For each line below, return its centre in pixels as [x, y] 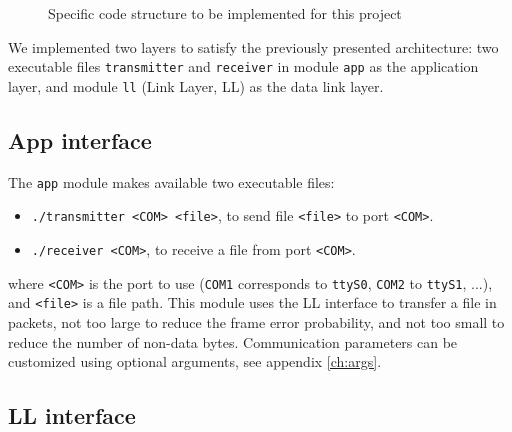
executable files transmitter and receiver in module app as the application [243, 66]
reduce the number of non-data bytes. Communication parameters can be [233, 341]
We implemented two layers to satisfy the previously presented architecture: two [253, 46]
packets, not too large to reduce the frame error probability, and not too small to [256, 321]
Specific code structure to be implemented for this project [225, 13]
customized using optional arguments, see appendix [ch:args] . [195, 361]
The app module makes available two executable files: [171, 181]
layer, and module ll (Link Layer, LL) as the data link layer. [196, 85]
